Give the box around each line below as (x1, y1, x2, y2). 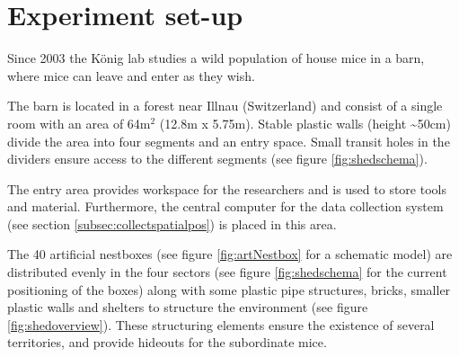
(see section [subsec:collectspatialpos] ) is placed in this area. (7, 214, 337, 233)
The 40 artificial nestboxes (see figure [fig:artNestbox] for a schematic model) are (7, 245, 453, 263)
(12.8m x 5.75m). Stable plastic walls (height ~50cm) (159, 113, 451, 132)
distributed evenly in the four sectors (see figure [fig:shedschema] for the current (7, 263, 447, 281)
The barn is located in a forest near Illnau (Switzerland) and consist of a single (7, 96, 443, 115)
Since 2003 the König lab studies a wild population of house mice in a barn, (7, 49, 425, 67)
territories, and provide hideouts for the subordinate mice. (7, 333, 327, 352)
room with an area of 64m (7, 113, 151, 132)
